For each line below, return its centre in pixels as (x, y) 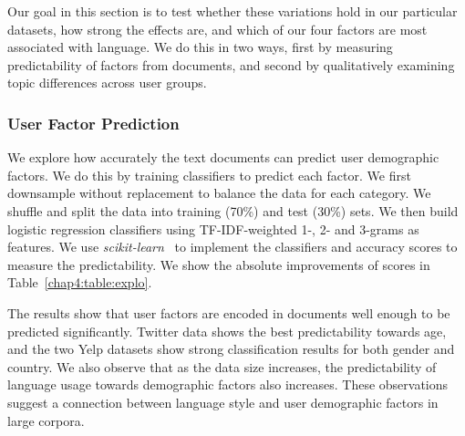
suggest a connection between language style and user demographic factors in (223, 402)
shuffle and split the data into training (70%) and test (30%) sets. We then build (233, 210)
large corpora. (46, 420)
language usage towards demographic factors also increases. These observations (228, 384)
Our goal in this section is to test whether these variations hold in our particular (232, 11)
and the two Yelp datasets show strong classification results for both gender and (231, 349)
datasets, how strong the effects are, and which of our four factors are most (217, 29)
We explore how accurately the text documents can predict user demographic (223, 157)
